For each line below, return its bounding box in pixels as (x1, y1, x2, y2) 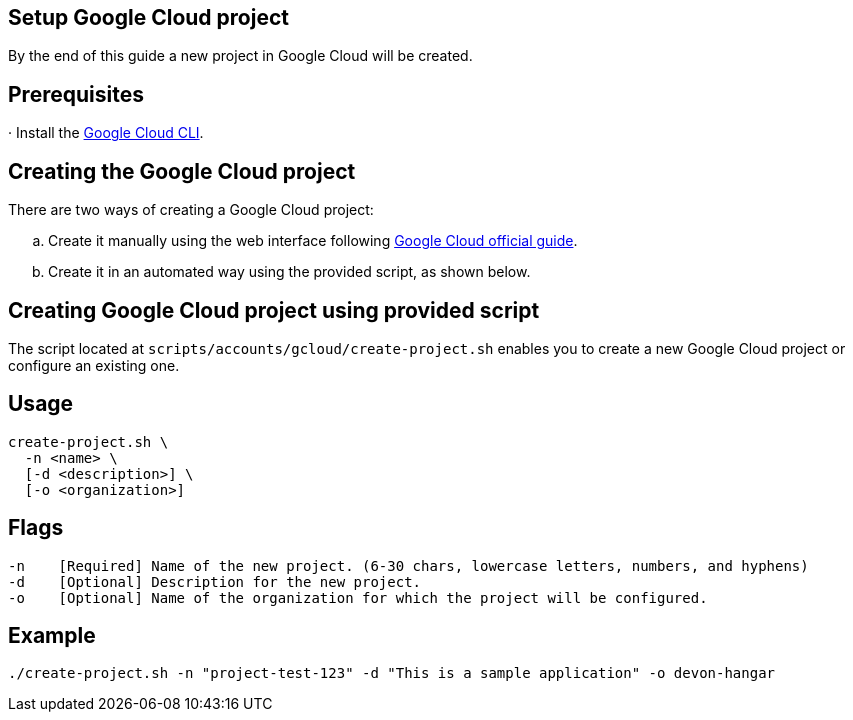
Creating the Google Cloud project (8, 158, 356, 184)
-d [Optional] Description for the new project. (8, 573, 422, 590)
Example (8, 623, 96, 649)
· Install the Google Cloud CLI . (8, 124, 204, 142)
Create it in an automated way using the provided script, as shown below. (48, 263, 531, 281)
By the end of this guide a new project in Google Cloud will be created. (8, 47, 473, 65)
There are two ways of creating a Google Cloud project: (8, 201, 374, 219)
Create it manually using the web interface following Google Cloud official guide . (48, 232, 578, 250)
